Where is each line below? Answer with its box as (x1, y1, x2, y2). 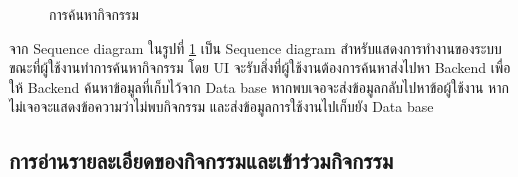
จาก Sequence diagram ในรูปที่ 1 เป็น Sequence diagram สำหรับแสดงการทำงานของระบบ (9, 37, 502, 58)
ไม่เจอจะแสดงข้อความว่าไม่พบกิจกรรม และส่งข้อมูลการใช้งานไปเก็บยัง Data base (9, 96, 434, 117)
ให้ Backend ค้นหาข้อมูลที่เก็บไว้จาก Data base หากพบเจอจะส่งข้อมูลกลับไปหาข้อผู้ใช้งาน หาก (9, 76, 509, 97)
